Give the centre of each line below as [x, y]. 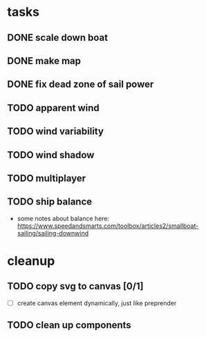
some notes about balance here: [63, 218]
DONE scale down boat [58, 38]
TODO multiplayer [47, 178]
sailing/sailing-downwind [53, 233]
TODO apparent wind [54, 108]
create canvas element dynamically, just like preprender [97, 303]
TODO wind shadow [51, 155]
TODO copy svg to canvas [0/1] [75, 286]
